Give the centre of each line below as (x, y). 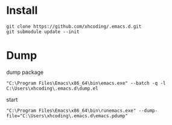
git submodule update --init (43, 32)
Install (22, 11)
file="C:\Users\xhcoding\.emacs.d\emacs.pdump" (67, 116)
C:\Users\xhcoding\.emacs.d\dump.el (52, 88)
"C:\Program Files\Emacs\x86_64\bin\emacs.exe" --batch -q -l (86, 83)
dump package (25, 72)
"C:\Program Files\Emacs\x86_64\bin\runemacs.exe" (71, 111)
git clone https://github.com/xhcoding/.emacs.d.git (74, 26)
